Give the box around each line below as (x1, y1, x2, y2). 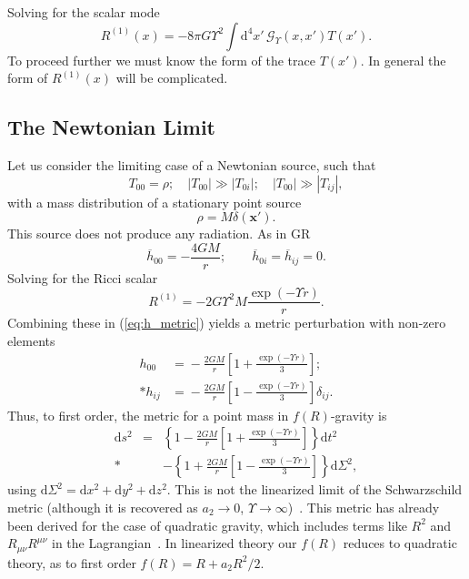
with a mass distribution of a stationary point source (7, 192, 302, 211)
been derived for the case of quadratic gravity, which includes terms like (7, 515, 407, 534)
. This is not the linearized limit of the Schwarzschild (166, 480, 463, 499)
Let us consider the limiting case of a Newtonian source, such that (7, 155, 376, 174)
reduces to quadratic (343, 533, 457, 553)
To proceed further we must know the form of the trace (7, 50, 315, 69)
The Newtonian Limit (7, 113, 215, 141)
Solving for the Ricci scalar (7, 268, 158, 287)
